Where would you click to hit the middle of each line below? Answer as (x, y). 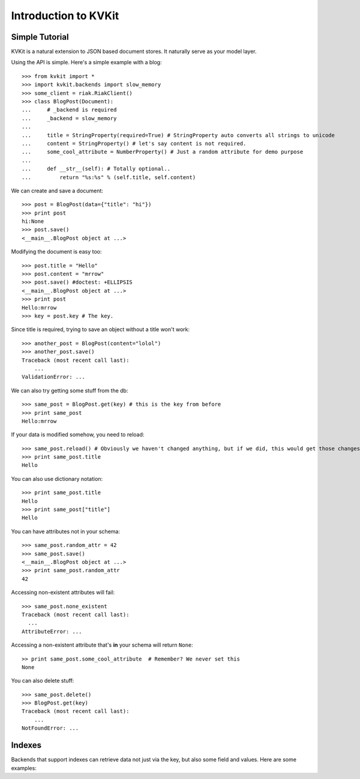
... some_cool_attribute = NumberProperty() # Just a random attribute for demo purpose (163, 152)
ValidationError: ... (53, 377)
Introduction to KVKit (65, 16)
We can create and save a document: (57, 191)
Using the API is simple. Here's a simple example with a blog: (86, 63)
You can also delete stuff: (43, 681)
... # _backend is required (69, 110)
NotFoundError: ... (50, 728)
